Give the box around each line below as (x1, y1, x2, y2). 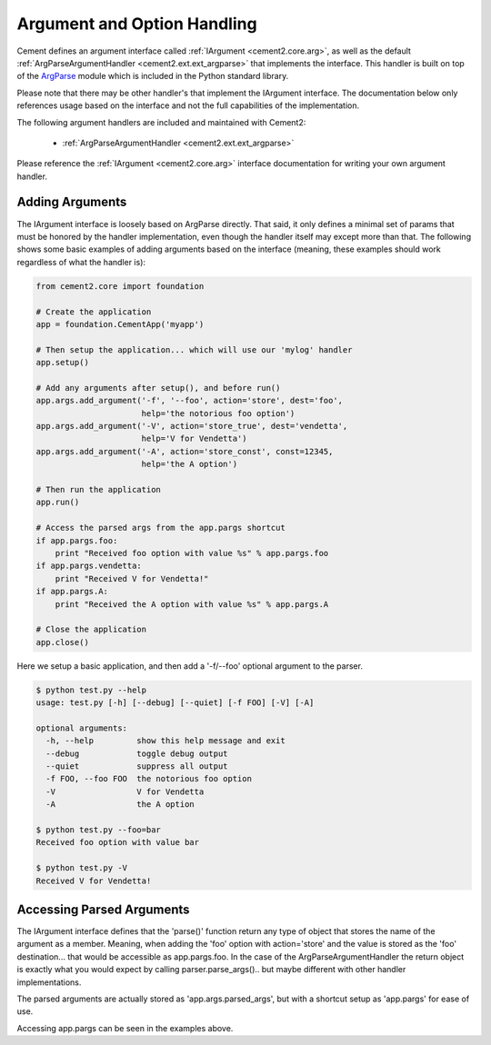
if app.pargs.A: (35, 586, 109, 597)
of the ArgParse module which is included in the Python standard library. (16, 71, 289, 82)
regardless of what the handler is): (16, 256, 145, 267)
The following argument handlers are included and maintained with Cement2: (16, 116, 306, 127)
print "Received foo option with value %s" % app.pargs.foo (55, 548, 329, 558)
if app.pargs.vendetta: (35, 561, 143, 572)
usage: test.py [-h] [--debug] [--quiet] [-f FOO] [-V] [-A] (35, 698, 315, 708)
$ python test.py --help (35, 684, 147, 695)
